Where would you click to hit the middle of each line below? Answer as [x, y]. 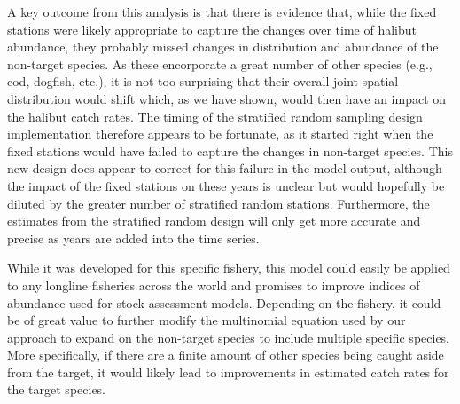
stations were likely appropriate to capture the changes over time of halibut [212, 29]
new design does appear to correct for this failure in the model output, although [225, 168]
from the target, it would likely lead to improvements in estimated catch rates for [228, 372]
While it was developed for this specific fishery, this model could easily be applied [229, 268]
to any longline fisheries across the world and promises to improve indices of [214, 285]
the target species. [57, 389]
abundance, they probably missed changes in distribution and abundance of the [223, 47]
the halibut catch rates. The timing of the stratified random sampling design [215, 116]
